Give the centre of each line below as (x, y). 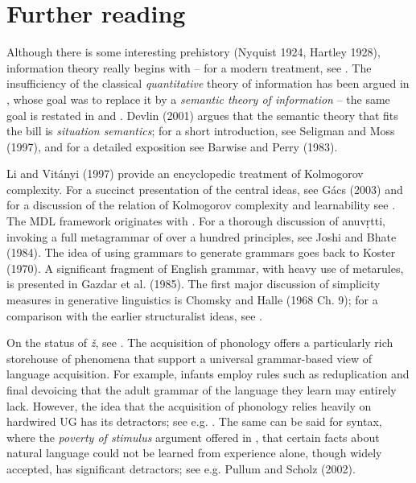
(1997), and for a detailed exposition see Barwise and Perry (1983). (172, 146)
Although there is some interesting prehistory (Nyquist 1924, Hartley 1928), (194, 52)
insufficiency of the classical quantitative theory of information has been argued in (208, 83)
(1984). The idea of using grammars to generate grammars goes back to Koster (201, 252)
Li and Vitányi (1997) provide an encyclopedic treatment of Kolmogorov (185, 173)
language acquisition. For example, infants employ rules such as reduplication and (208, 374)
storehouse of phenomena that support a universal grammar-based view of (189, 358)
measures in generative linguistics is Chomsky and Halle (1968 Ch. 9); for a (192, 300)
